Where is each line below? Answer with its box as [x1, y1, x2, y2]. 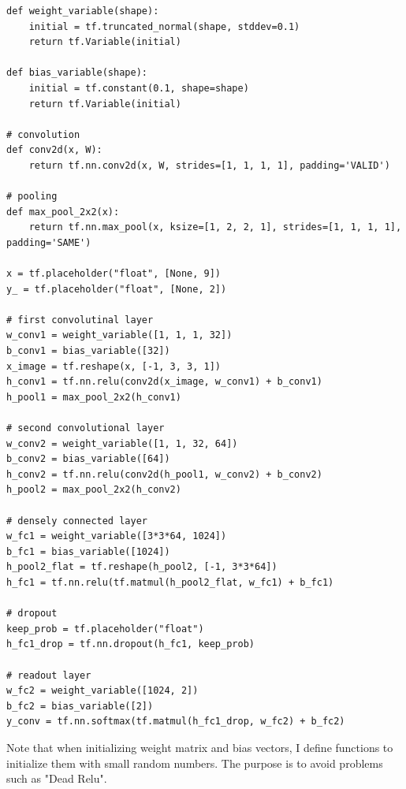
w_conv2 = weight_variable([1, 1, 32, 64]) [6, 437, 238, 449]
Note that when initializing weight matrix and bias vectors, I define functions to [6, 739, 393, 755]
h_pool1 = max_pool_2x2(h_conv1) [6, 391, 181, 403]
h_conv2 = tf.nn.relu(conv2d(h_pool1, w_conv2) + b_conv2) [6, 468, 322, 480]
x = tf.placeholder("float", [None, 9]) [6, 268, 222, 280]
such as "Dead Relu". [6, 770, 107, 787]
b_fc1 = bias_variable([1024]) [6, 545, 170, 557]
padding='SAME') [6, 236, 91, 248]
